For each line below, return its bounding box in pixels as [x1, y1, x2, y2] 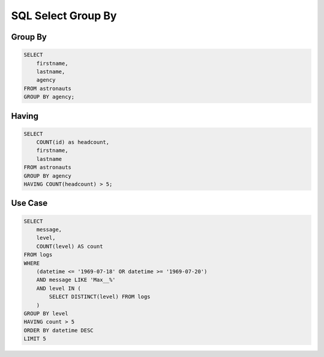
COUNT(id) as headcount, [36, 139, 110, 146]
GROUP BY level [23, 310, 68, 317]
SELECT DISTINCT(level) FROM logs [49, 293, 151, 300]
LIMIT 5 [23, 335, 46, 342]
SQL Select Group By [11, 9, 117, 22]
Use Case [11, 198, 48, 208]
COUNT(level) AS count [36, 243, 103, 250]
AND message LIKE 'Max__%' [36, 277, 116, 283]
